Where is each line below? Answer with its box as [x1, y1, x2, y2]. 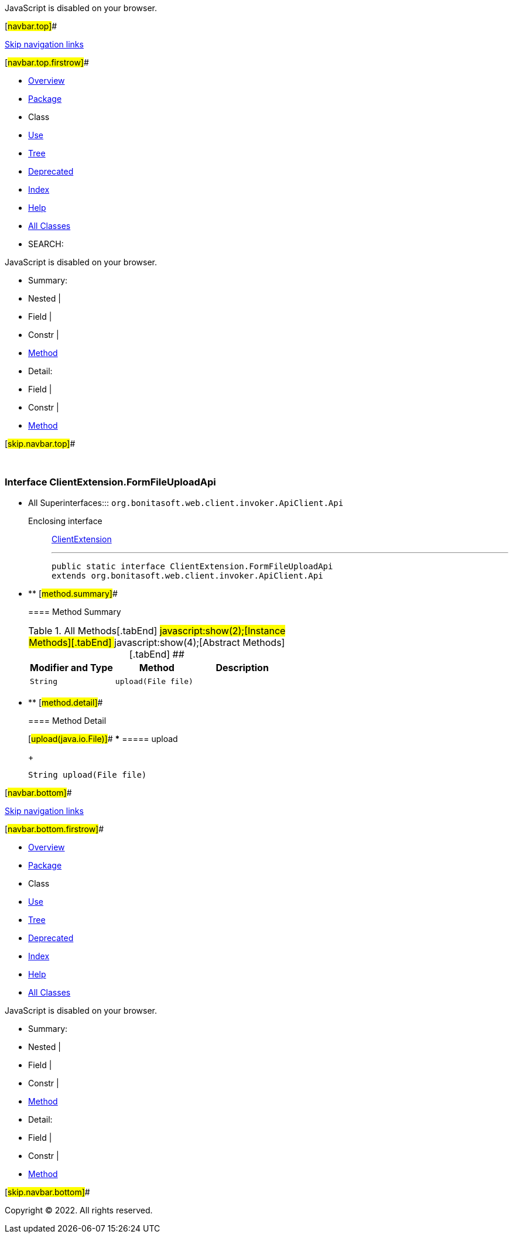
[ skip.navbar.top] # [5, 439, 76, 449]
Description [216, 661, 269, 673]
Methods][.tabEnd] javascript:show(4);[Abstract [29, 636, 240, 648]
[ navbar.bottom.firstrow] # [5, 823, 104, 834]
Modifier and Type [30, 661, 113, 673]
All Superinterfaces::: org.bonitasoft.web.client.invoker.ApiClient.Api [28, 497, 344, 508]
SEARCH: [28, 239, 64, 249]
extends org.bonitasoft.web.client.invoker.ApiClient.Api [52, 570, 323, 580]
